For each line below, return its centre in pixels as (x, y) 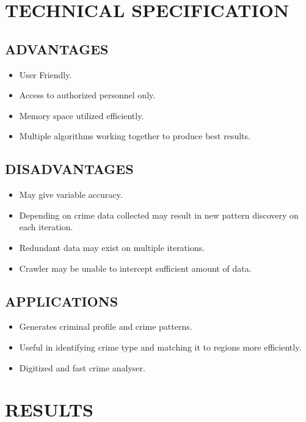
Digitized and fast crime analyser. (82, 367)
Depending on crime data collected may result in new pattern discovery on (159, 215)
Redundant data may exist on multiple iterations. (112, 247)
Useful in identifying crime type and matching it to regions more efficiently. (160, 347)
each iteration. (46, 227)
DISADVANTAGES (69, 169)
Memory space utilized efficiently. (82, 115)
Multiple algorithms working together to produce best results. (135, 136)
